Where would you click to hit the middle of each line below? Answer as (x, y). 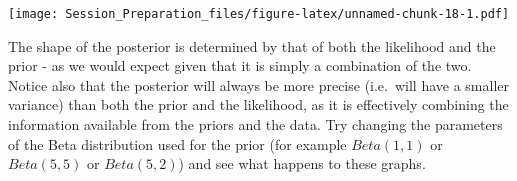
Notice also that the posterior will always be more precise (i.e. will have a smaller (259, 84)
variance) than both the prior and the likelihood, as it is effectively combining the (258, 104)
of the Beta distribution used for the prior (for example (177, 143)
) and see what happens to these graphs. (302, 163)
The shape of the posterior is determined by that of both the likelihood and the (252, 45)
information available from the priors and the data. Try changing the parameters (255, 124)
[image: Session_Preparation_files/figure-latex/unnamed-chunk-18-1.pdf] (259, 14)
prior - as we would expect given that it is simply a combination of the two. (240, 65)
